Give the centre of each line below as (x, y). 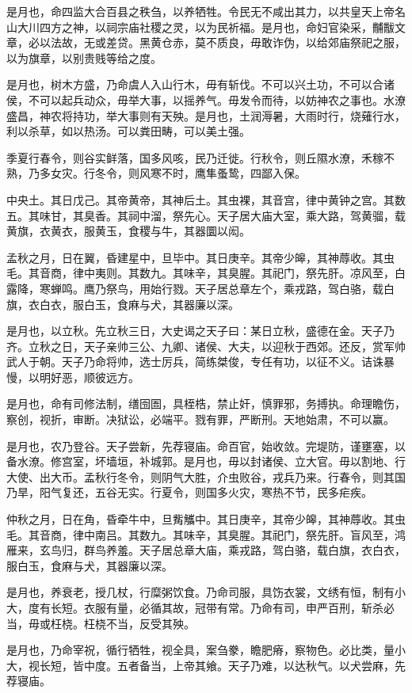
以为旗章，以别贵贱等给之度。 (84, 57)
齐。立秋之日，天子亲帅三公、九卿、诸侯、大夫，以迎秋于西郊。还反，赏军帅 (206, 346)
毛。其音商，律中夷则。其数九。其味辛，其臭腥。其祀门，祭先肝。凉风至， (200, 273)
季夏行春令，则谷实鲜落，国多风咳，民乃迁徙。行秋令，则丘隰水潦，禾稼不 (200, 157)
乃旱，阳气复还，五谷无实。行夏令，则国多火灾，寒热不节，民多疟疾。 (189, 492)
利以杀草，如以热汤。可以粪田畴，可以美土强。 (128, 131)
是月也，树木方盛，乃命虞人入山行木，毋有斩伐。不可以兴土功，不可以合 (195, 84)
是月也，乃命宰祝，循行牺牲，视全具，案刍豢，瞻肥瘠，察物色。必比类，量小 (206, 650)
